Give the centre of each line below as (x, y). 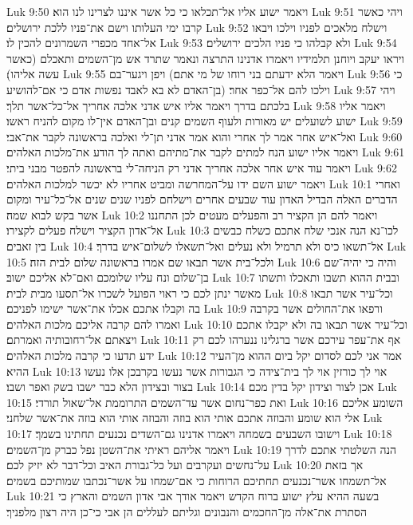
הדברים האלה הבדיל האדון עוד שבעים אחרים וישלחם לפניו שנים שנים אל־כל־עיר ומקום (202, 199)
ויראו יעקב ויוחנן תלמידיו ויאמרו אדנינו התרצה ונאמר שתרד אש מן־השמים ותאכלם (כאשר (206, 58)
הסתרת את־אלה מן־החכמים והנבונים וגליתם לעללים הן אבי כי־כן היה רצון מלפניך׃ (187, 511)
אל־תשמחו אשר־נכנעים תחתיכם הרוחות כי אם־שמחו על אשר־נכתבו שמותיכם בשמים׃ (197, 480)
